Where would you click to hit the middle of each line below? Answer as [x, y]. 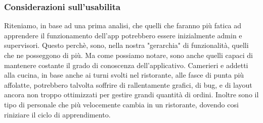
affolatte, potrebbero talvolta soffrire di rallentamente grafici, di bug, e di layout [128, 84]
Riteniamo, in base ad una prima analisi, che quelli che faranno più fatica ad [123, 25]
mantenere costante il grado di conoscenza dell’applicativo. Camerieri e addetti [126, 65]
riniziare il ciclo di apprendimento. [57, 114]
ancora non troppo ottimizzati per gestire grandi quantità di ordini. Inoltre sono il [131, 95]
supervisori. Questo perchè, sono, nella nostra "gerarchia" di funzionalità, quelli [126, 45]
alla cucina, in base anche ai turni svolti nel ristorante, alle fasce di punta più [124, 75]
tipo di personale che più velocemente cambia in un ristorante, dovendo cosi [121, 104]
